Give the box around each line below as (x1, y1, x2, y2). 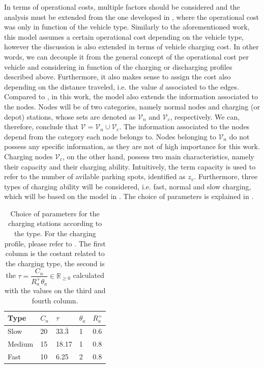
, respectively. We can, (170, 111, 240, 122)
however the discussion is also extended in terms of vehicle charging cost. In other (4, 41, 259, 52)
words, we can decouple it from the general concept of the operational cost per (4, 51, 249, 62)
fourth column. (32, 295, 78, 305)
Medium (8, 338, 34, 349)
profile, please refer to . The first (4, 238, 106, 248)
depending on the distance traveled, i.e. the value (4, 81, 157, 92)
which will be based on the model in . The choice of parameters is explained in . (4, 191, 254, 202)
